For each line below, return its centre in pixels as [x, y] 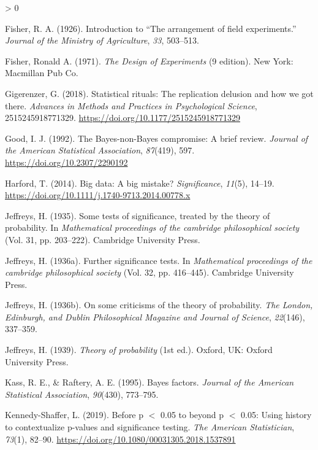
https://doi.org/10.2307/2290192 [66, 162]
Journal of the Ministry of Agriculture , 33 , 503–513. [102, 40]
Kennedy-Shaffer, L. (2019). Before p [74, 415]
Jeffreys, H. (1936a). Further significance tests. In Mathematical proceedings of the [159, 260]
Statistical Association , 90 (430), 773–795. [82, 394]
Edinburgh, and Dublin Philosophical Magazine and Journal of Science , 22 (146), [155, 316]
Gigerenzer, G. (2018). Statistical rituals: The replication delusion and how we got [159, 93]
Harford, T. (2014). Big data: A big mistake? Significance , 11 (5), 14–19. [140, 183]
